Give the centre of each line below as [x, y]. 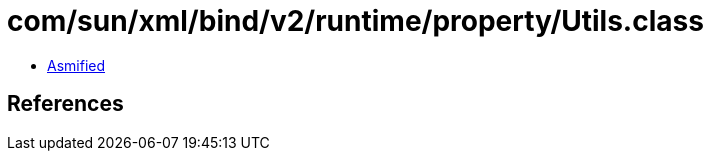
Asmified [76, 65]
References [65, 104]
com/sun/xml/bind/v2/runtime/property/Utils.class [355, 21]
